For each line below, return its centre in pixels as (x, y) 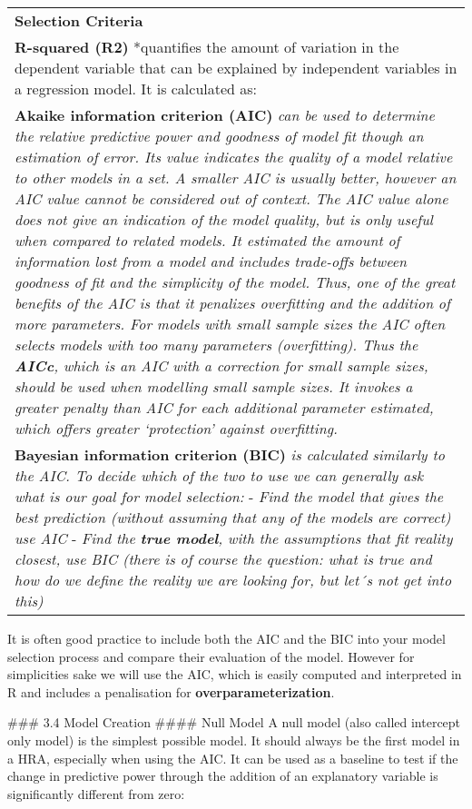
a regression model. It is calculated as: (136, 89)
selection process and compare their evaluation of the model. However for (211, 656)
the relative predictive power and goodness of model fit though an (219, 136)
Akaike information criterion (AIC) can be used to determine (225, 115)
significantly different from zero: (96, 793)
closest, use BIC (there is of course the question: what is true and (223, 559)
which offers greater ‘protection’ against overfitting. (176, 428)
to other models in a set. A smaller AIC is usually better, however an (236, 178)
